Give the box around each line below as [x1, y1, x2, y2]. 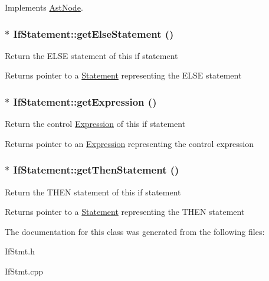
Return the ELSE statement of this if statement [5, 49, 178, 61]
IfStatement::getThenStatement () [13, 162, 179, 177]
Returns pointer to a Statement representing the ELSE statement [5, 69, 242, 81]
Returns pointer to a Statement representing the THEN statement [5, 205, 245, 218]
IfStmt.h [5, 245, 35, 257]
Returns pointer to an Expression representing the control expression [5, 137, 254, 149]
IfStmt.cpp [5, 265, 43, 277]
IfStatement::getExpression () [13, 94, 157, 109]
